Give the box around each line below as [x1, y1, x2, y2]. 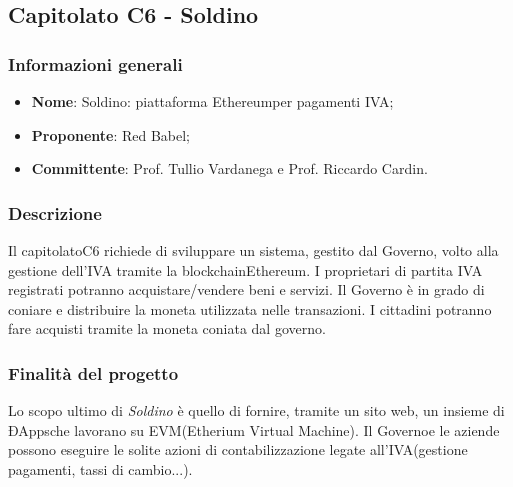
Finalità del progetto [8, 360, 179, 385]
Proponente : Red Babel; [31, 124, 190, 145]
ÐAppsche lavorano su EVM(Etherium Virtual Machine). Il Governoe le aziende [8, 419, 500, 440]
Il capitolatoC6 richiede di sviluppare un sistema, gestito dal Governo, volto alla [8, 240, 499, 260]
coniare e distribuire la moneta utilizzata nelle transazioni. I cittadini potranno [8, 298, 492, 319]
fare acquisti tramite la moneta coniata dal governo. [8, 318, 326, 339]
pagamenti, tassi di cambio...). [8, 458, 193, 479]
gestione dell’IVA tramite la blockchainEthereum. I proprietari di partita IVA [8, 259, 483, 280]
